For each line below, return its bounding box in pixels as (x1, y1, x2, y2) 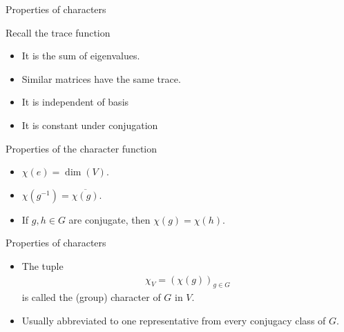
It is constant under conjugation (21, 117, 158, 132)
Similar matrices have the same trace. (21, 71, 181, 86)
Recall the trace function (6, 25, 111, 39)
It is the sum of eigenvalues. (21, 48, 140, 63)
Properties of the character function (6, 141, 157, 155)
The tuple (21, 258, 64, 273)
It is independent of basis (21, 95, 129, 109)
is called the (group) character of (21, 290, 161, 304)
